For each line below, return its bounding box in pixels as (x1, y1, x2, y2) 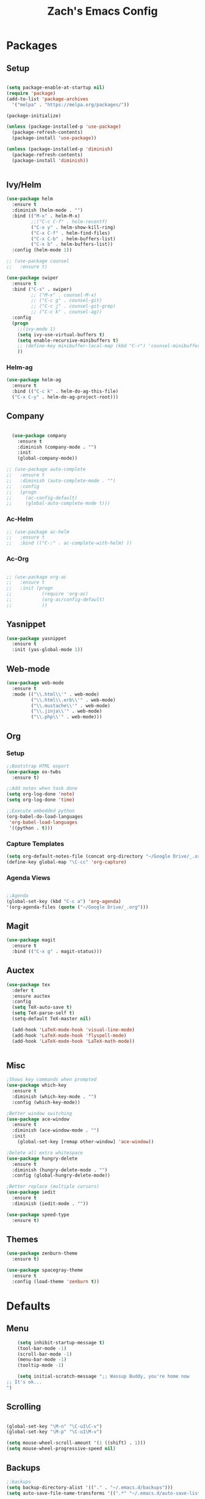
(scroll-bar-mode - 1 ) (17, 1351, 72, 1357)
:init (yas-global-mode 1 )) (12, 647, 84, 653)
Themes (6, 1234, 38, 1245)
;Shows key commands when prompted (6, 1077, 97, 1083)
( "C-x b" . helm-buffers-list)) (31, 241, 113, 248)
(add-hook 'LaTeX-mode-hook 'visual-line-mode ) (12, 1026, 135, 1033)
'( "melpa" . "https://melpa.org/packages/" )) (12, 101, 130, 108)
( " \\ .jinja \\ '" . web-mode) (31, 708, 103, 715)
